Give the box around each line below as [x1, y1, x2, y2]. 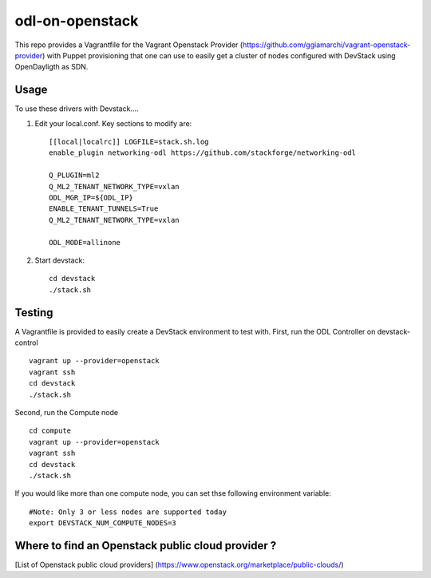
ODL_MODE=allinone [49, 238, 121, 247]
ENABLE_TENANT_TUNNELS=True [49, 204, 159, 213]
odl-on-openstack [14, 12, 139, 30]
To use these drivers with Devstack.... [14, 104, 139, 113]
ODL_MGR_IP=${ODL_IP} [49, 192, 133, 202]
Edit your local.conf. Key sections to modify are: [34, 118, 192, 128]
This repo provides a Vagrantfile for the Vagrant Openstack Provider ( [14, 40, 243, 49]
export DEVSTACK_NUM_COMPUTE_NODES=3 [29, 519, 177, 528]
